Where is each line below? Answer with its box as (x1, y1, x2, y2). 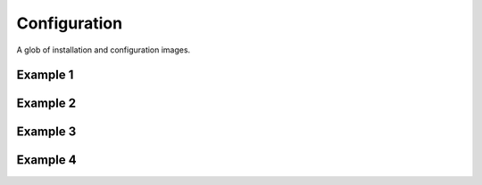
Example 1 (16, 68, 74, 83)
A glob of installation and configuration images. (16, 44, 191, 55)
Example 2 (16, 96, 76, 111)
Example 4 (16, 152, 77, 168)
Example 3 (16, 125, 77, 140)
